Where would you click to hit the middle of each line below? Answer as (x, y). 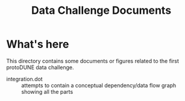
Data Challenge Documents (101, 11)
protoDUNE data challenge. (40, 67)
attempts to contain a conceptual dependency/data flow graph (99, 85)
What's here (38, 44)
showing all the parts (47, 91)
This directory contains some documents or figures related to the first (93, 61)
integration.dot (25, 79)
